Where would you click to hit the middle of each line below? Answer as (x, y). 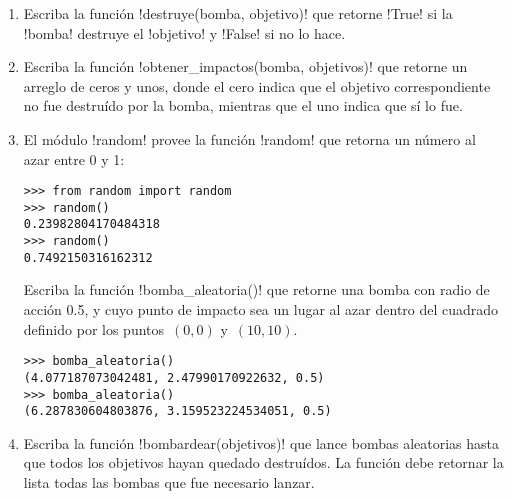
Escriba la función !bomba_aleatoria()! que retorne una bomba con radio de (256, 289)
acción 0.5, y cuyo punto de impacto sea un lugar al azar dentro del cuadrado (261, 309)
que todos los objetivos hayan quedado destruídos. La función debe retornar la (263, 462)
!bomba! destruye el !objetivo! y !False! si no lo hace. (184, 32)
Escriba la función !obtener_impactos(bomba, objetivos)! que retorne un (245, 66)
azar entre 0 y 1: (74, 158)
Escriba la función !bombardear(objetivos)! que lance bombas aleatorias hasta (261, 442)
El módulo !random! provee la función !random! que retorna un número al (249, 138)
